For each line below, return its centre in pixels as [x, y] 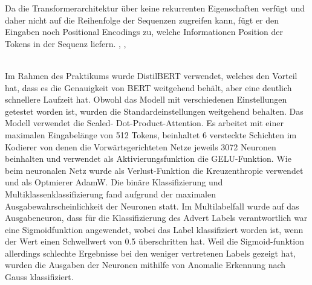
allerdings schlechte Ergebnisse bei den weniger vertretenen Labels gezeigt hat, [150, 253]
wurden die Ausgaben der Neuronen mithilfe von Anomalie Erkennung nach [145, 265]
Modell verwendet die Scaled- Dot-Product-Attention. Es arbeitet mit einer [144, 123]
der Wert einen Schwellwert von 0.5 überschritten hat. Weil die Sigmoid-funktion [154, 241]
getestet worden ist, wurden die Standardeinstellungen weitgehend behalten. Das [154, 111]
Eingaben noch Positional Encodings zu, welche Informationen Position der [144, 32]
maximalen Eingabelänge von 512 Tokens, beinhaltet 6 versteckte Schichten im [151, 134]
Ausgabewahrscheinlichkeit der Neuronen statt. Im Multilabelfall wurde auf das [152, 206]
